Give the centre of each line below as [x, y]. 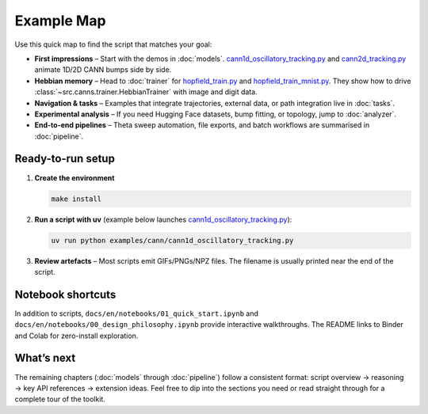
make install [76, 199]
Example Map [60, 21]
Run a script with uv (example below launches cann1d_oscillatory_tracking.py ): [163, 219]
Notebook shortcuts [65, 294]
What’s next [45, 358]
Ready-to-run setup [65, 159]
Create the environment [75, 177]
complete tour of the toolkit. [60, 399]
